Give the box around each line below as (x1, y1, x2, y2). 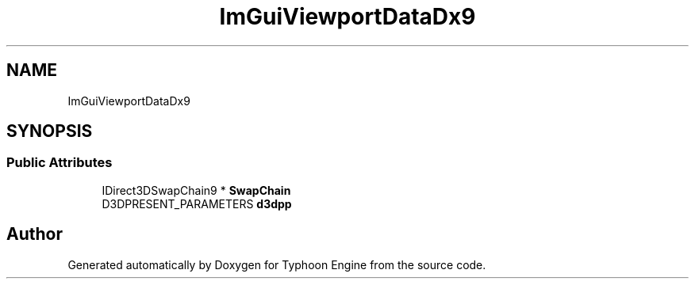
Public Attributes (6, 154, 113, 171)
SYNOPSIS (6, 121, 93, 142)
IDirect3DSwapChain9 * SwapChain (102, 183, 291, 197)
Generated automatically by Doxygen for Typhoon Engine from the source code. (67, 257, 486, 272)
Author (6, 224, 63, 245)
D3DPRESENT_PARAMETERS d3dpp (102, 196, 292, 211)
